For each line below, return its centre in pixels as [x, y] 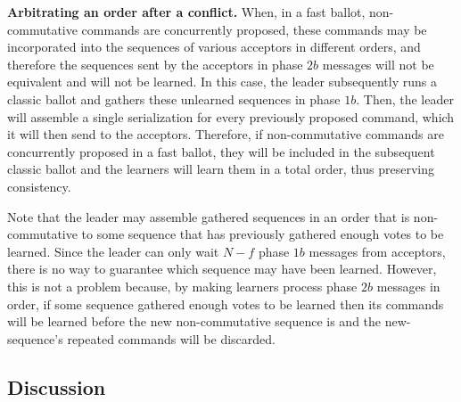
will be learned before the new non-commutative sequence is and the [194, 321]
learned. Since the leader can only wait [113, 251]
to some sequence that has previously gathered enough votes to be [263, 234]
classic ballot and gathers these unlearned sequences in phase [174, 98]
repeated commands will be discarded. [171, 338]
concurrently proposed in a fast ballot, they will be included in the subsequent [221, 151]
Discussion [57, 386]
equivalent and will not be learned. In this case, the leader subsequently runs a [222, 82]
